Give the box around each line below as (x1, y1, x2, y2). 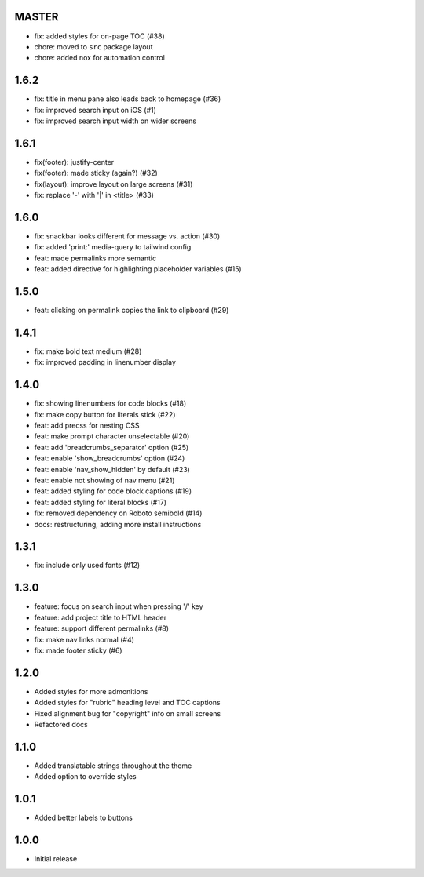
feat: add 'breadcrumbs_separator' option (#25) (34, 442, 189, 452)
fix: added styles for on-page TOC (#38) (34, 31, 165, 41)
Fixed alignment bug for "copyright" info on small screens (34, 708, 221, 718)
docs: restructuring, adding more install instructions (34, 519, 202, 529)
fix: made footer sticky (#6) (34, 646, 122, 655)
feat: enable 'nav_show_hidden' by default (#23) (34, 464, 190, 474)
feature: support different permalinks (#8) (34, 624, 169, 633)
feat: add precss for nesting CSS (34, 420, 141, 431)
